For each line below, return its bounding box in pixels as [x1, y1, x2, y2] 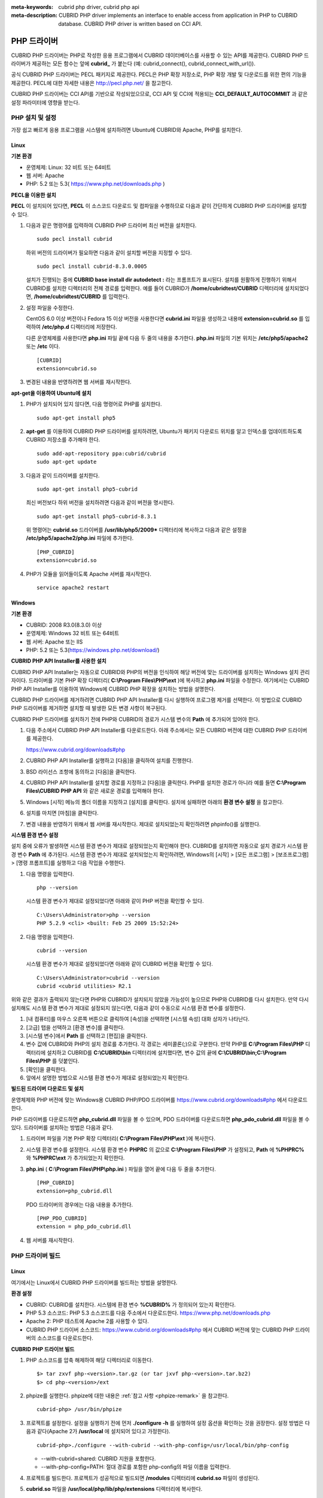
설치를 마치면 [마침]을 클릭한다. [26, 810, 99, 817]
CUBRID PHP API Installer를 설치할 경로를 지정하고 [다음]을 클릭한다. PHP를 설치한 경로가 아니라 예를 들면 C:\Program [26, 779, 306, 786]
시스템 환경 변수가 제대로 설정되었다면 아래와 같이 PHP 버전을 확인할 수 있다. [26, 898, 204, 905]
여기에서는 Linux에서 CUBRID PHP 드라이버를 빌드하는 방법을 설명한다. [11, 1279, 178, 1286]
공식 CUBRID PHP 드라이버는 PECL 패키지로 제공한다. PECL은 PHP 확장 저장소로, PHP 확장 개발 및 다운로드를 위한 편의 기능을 [11, 71, 307, 78]
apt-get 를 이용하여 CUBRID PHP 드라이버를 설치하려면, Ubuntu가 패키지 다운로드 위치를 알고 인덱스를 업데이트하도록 [26, 427, 302, 434]
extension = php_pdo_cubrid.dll [36, 1223, 132, 1230]
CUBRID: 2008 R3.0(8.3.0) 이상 [26, 621, 102, 629]
